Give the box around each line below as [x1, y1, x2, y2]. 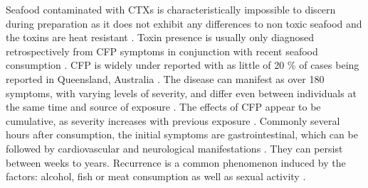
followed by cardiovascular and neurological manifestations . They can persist [6, 140, 343, 155]
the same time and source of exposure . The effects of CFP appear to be [6, 99, 321, 114]
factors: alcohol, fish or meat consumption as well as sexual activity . [6, 169, 306, 184]
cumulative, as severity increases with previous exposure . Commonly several [6, 113, 340, 128]
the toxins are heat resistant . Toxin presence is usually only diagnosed [6, 30, 315, 45]
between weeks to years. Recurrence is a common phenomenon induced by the [6, 155, 346, 170]
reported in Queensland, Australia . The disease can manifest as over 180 [6, 71, 325, 86]
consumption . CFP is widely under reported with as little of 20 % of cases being [6, 57, 359, 72]
